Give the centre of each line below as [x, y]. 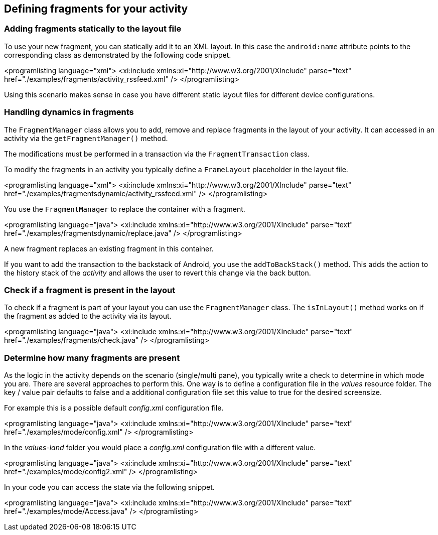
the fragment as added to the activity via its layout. [88, 316]
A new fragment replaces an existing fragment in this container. [109, 248]
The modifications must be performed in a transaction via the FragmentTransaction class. [157, 154]
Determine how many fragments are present [92, 358]
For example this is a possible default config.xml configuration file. [114, 408]
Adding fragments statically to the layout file [93, 29]
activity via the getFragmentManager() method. [86, 138]
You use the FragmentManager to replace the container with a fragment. [125, 209]
